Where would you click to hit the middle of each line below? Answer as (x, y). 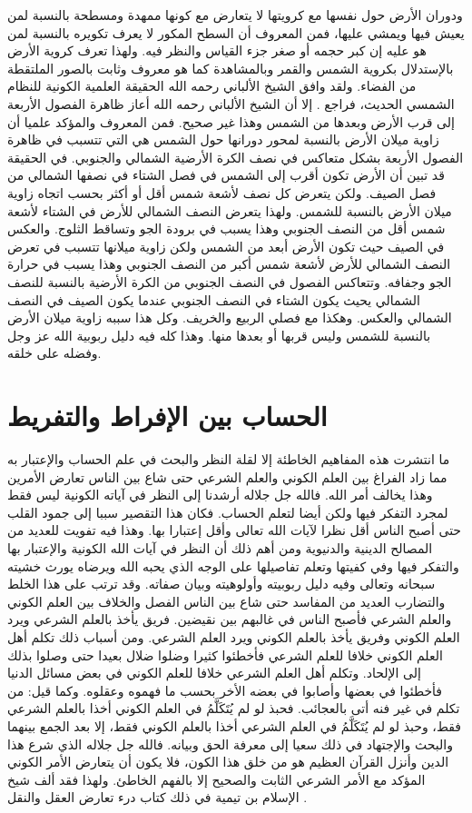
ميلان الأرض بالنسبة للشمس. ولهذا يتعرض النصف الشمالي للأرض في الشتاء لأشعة (230, 210)
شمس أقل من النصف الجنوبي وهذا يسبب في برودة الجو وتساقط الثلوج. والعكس (226, 228)
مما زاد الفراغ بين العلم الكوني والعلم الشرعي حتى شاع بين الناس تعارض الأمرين (227, 476)
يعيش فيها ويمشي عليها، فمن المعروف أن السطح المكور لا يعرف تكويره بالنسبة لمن (236, 32)
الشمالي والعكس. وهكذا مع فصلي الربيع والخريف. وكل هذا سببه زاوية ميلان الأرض (230, 317)
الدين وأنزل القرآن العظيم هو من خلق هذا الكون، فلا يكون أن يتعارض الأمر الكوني (228, 762)
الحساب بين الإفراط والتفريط (167, 416)
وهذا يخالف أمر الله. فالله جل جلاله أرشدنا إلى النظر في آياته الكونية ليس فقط (220, 495)
